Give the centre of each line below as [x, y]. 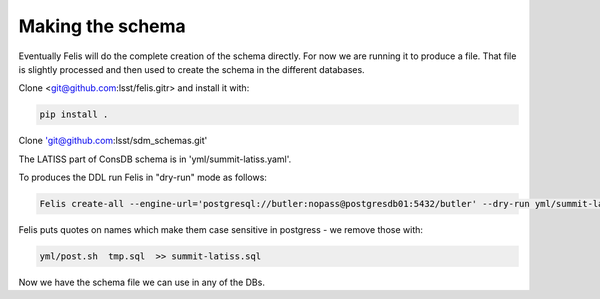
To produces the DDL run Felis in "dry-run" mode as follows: [142, 177]
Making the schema [102, 26]
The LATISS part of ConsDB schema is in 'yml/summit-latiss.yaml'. [155, 159]
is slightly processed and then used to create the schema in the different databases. [191, 69]
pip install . [74, 114]
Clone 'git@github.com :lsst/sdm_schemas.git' [113, 141]
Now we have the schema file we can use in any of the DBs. [141, 282]
